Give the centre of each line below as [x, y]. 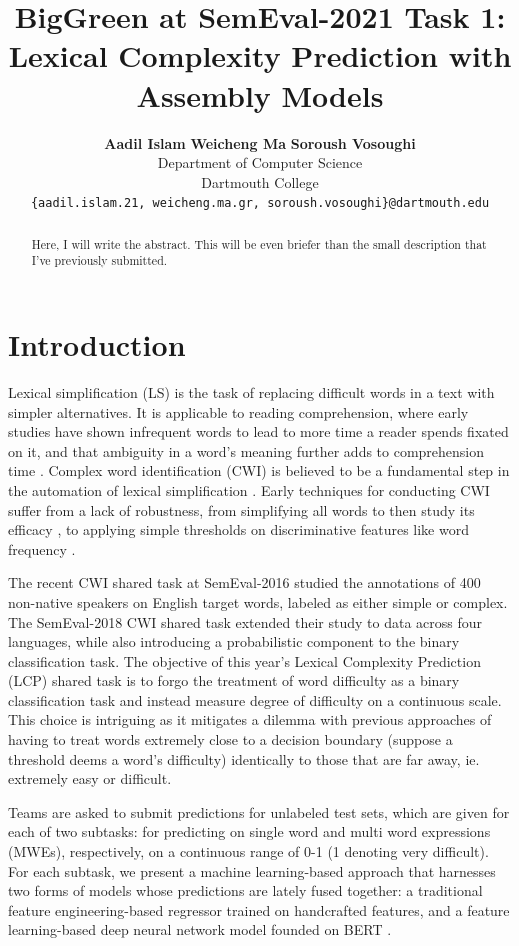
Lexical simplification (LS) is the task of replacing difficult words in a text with [251, 391]
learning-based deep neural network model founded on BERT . [200, 929]
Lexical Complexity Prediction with [260, 55]
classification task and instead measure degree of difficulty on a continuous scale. [255, 699]
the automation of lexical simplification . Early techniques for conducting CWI [249, 489]
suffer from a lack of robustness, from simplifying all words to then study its [241, 509]
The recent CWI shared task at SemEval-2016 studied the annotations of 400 [244, 582]
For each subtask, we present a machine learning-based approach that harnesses [252, 870]
